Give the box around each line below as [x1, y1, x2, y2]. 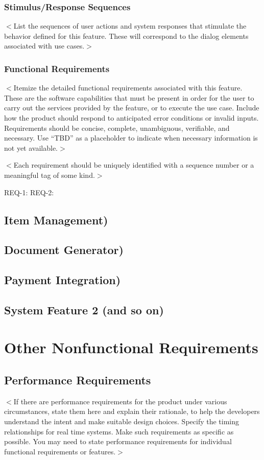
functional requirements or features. [4, 446, 116, 456]
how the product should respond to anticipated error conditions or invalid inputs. [4, 112, 259, 123]
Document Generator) [4, 242, 124, 258]
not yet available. [4, 142, 58, 153]
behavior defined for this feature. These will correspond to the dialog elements [4, 30, 249, 41]
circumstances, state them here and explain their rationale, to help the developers [4, 406, 260, 417]
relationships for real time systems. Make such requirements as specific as [4, 426, 234, 436]
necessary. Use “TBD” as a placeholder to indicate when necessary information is [4, 132, 258, 143]
